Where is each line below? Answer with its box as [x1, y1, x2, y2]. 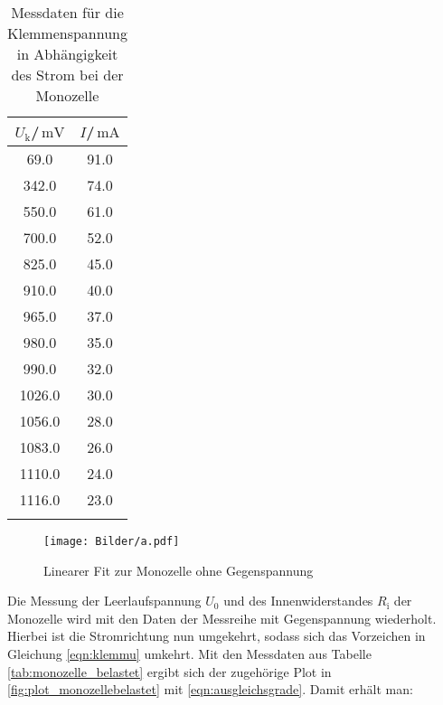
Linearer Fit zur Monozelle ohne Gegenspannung [43, 560, 314, 579]
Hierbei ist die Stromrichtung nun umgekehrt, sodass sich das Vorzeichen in [7, 626, 426, 645]
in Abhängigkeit [16, 43, 118, 64]
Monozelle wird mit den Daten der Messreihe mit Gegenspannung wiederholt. [7, 608, 437, 627]
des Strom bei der [11, 64, 124, 85]
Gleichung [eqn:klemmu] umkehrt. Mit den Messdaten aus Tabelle [7, 644, 372, 663]
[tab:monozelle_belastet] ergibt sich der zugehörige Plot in [7, 662, 332, 681]
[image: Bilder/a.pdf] [43, 535, 180, 548]
